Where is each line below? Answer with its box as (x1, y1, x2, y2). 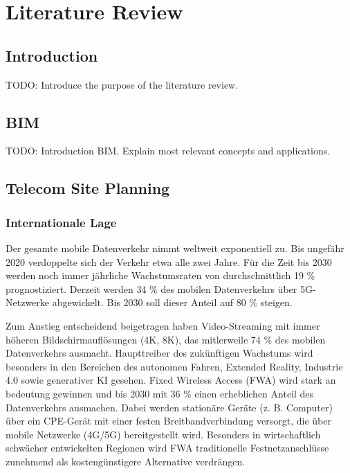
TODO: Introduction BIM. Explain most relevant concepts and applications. (6, 143, 331, 158)
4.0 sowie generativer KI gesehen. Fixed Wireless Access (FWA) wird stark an (6, 373, 336, 387)
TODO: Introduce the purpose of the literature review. (6, 77, 239, 91)
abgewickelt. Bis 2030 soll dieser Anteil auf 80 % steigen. (52, 295, 293, 310)
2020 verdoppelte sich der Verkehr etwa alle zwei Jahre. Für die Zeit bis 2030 (6, 254, 332, 269)
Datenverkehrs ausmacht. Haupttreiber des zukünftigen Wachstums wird (6, 346, 313, 360)
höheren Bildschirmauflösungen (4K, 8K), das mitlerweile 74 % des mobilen (6, 332, 326, 346)
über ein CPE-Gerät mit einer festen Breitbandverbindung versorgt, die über (6, 413, 331, 428)
